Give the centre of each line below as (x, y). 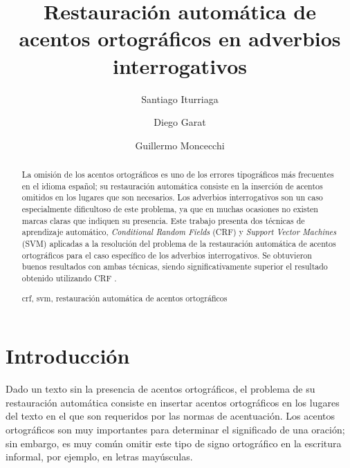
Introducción (68, 356)
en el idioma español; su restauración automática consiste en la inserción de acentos (172, 186)
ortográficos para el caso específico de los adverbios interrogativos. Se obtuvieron (167, 255)
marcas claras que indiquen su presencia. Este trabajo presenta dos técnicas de (163, 220)
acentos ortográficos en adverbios (180, 38)
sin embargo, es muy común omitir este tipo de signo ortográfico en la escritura (174, 443)
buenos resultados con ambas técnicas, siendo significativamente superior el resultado (175, 266)
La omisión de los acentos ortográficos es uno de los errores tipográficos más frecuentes (178, 175)
